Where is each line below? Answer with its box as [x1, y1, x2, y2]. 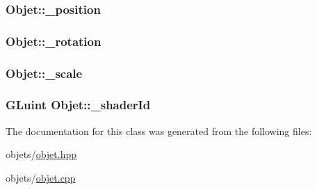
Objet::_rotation [6, 32, 101, 49]
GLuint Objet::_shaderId [6, 96, 151, 113]
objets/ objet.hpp [6, 147, 77, 161]
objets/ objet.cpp [6, 170, 76, 184]
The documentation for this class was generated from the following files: [6, 123, 312, 138]
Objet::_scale [6, 64, 83, 81]
